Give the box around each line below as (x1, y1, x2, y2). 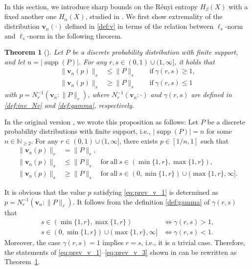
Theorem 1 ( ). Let (4, 47, 63, 57)
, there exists (119, 135, 158, 145)
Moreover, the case (4, 237, 61, 248)
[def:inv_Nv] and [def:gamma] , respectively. (4, 100, 135, 110)
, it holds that (174, 56, 215, 66)
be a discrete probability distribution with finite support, (72, 47, 238, 57)
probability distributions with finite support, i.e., (4, 126, 151, 136)
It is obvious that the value (4, 186, 86, 197)
